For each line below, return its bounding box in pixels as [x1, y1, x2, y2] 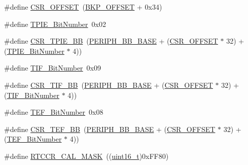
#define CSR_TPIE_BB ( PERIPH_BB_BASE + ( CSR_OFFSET [4, 36, 218, 46]
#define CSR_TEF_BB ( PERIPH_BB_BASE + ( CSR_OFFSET [4, 123, 216, 134]
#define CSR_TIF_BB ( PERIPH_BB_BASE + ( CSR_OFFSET [4, 79, 213, 90]
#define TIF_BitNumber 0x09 [4, 62, 101, 73]
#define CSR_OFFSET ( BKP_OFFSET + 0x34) [4, 2, 162, 12]
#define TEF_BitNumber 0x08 [4, 107, 103, 117]
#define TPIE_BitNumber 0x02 [4, 18, 106, 29]
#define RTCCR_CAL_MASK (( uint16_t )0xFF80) [4, 150, 169, 161]
